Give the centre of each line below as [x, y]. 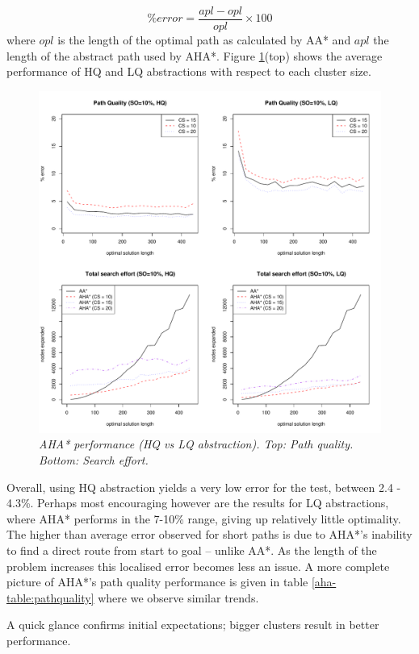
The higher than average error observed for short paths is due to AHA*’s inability [209, 534]
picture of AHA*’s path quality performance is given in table [157, 582]
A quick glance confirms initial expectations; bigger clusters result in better [193, 625]
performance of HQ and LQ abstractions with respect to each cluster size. [189, 71]
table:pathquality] [50, 597]
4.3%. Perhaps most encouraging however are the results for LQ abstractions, [198, 503]
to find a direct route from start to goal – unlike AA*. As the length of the [192, 550]
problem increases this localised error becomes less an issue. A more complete [198, 566]
